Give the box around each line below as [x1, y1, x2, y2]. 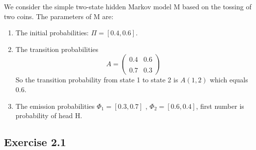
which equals [209, 75, 248, 85]
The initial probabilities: [15, 27, 89, 38]
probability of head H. [15, 110, 83, 121]
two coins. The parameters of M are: [4, 11, 114, 21]
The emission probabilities [15, 100, 95, 111]
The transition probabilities [15, 44, 99, 54]
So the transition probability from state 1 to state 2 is [15, 75, 178, 85]
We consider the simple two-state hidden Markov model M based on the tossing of [4, 1, 252, 11]
